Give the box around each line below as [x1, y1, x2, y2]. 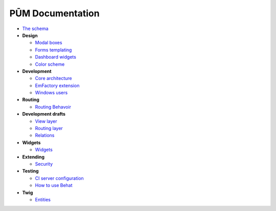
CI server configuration [35, 175, 84, 181]
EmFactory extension [35, 82, 80, 89]
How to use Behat [35, 182, 73, 189]
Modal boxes [35, 40, 62, 46]
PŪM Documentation [9, 8, 100, 19]
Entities [35, 196, 51, 202]
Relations [35, 133, 55, 139]
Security [35, 161, 53, 167]
